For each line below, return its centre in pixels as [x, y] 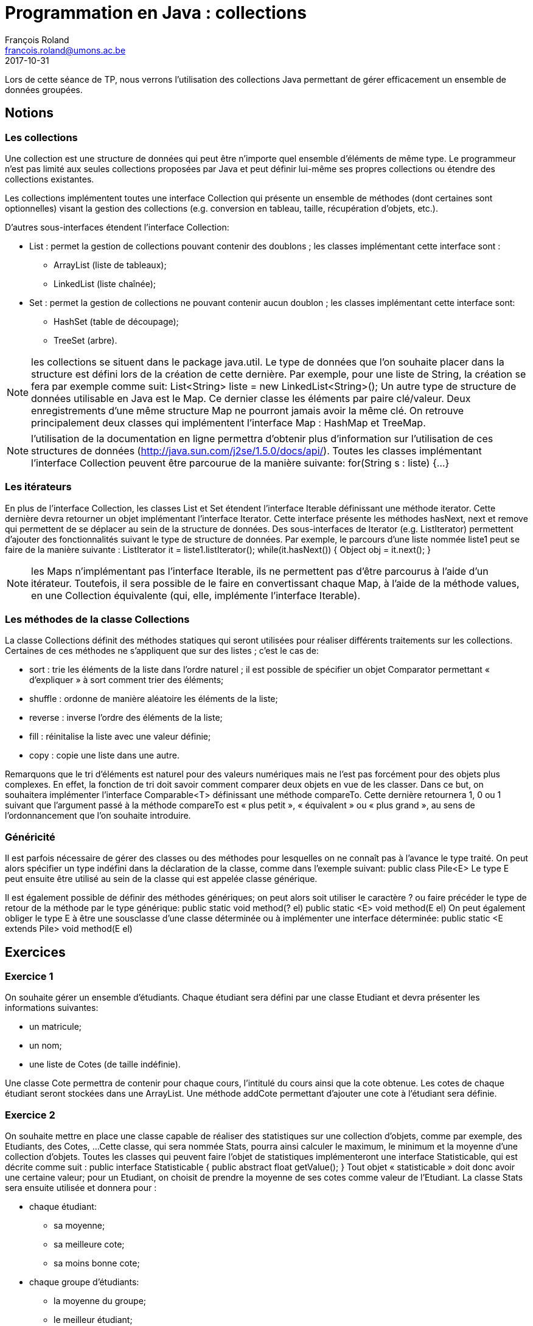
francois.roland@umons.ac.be [65, 50]
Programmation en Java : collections [156, 13]
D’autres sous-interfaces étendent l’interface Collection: [117, 227]
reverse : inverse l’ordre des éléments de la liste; [126, 718]
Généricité [30, 837]
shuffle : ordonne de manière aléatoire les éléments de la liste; [154, 699]
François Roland [37, 40]
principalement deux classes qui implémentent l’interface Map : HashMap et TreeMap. [228, 422]
